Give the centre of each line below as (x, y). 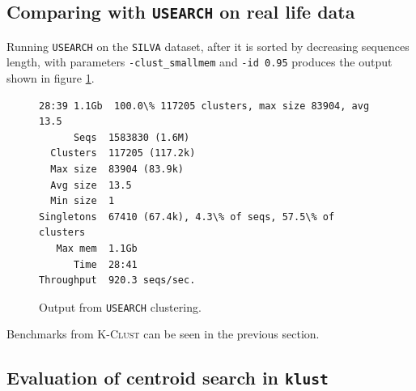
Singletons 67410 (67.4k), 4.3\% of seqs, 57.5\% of (187, 217)
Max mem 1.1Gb (97, 249)
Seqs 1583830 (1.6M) (132, 137)
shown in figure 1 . (51, 78)
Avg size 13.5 (91, 185)
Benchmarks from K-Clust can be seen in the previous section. (163, 334)
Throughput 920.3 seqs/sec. (117, 280)
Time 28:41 (105, 264)
